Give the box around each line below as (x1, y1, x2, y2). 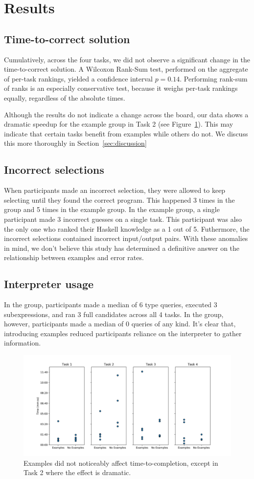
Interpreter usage (4, 276, 94, 292)
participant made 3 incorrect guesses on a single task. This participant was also (4, 213, 242, 224)
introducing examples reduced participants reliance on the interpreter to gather (4, 328, 242, 338)
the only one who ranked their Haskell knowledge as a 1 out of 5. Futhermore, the (4, 223, 250, 234)
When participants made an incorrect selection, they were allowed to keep (4, 185, 226, 195)
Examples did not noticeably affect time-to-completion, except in (23, 457, 218, 468)
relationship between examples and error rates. (4, 252, 144, 263)
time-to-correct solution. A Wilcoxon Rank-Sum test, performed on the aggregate (4, 64, 248, 74)
